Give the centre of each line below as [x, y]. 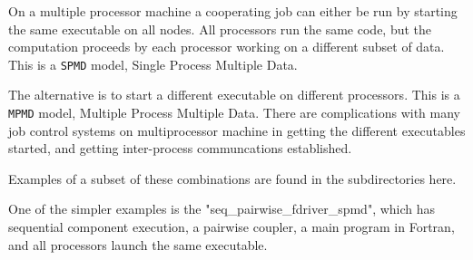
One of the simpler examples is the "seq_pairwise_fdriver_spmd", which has [222, 209]
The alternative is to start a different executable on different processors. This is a [234, 95]
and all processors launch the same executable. [138, 244]
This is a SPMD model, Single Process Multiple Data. [153, 64]
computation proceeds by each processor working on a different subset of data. [227, 47]
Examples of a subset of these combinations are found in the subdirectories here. [232, 178]
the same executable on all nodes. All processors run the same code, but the [220, 29]
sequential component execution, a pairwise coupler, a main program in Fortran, [232, 227]
